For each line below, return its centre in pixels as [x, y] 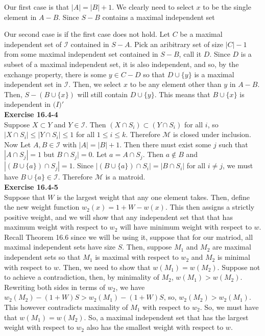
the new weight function [42, 207]
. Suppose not [239, 267]
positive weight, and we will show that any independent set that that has [118, 217]
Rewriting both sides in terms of [55, 287]
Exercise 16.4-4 [31, 114]
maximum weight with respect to [56, 227]
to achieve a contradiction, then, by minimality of [82, 277]
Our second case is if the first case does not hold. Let [87, 34]
